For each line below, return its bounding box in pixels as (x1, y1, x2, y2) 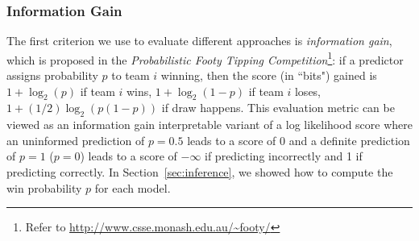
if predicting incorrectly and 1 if (205, 148, 363, 164)
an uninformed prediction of (6, 131, 145, 148)
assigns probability (6, 67, 98, 84)
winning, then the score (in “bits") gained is (160, 67, 377, 84)
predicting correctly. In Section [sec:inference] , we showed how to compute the (6, 164, 393, 181)
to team (111, 67, 150, 84)
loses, (294, 82, 322, 99)
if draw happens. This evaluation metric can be (161, 99, 395, 116)
